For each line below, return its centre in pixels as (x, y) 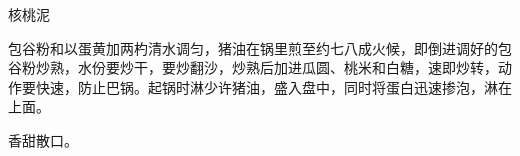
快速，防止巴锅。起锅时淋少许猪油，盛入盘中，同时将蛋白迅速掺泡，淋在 (273, 86)
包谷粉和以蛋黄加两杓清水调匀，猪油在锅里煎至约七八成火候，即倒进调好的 (253, 47)
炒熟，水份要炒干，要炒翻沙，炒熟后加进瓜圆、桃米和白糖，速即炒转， (266, 67)
